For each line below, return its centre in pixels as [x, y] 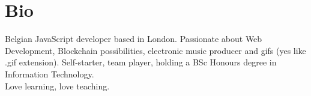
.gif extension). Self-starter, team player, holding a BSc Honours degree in [141, 62]
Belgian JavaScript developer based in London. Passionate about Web [134, 39]
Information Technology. [50, 73]
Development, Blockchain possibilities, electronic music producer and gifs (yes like [155, 50]
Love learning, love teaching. [57, 85]
